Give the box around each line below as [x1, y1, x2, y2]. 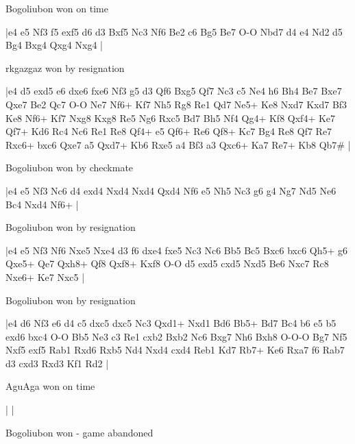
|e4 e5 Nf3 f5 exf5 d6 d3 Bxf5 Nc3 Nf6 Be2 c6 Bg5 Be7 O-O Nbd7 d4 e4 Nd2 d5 [5, 24, 343, 38]
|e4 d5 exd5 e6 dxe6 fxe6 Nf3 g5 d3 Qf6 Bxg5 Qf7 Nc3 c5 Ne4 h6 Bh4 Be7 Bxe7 [5, 84, 342, 98]
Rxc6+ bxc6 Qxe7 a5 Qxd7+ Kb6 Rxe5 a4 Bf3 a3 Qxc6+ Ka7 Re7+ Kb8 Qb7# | [5, 137, 351, 151]
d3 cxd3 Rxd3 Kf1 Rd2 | [5, 356, 109, 370]
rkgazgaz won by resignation [5, 60, 125, 75]
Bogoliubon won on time [5, 1, 108, 15]
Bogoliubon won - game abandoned [5, 425, 154, 439]
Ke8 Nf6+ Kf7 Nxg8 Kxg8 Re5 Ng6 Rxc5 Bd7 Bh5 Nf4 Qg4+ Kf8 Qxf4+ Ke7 [5, 110, 336, 125]
